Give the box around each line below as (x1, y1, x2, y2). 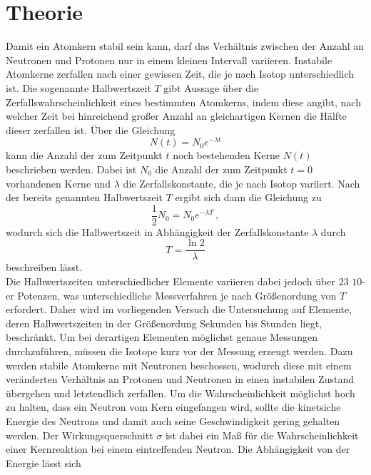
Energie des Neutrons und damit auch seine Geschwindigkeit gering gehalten (6, 413, 340, 428)
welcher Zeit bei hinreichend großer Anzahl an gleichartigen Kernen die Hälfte (6, 108, 347, 123)
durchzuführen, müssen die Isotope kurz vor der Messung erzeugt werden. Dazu (6, 344, 353, 359)
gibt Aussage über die (163, 80, 259, 95)
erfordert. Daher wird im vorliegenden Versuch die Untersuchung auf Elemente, (6, 302, 352, 317)
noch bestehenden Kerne (173, 148, 280, 163)
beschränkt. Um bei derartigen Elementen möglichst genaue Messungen (6, 330, 317, 344)
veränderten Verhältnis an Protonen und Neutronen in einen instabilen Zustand (6, 372, 354, 387)
